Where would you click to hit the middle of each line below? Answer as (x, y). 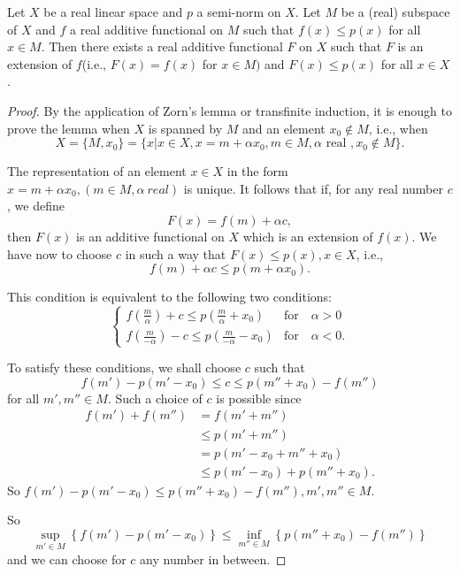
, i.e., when (398, 128)
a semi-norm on (239, 11)
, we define (36, 206)
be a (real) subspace (395, 11)
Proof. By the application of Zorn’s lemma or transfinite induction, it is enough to (230, 110)
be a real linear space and (113, 11)
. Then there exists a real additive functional (162, 46)
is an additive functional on (150, 236)
